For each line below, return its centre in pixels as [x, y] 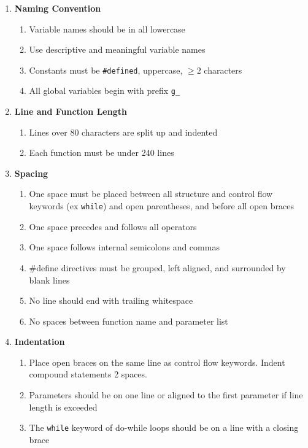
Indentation [40, 342]
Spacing [31, 173]
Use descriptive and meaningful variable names [117, 49]
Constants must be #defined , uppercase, [106, 70]
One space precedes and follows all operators [113, 226]
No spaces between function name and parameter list [129, 321]
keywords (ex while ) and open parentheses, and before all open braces [161, 206]
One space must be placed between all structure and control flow [151, 194]
